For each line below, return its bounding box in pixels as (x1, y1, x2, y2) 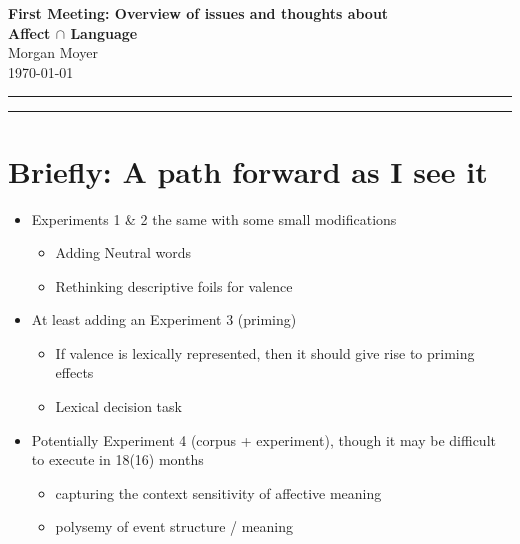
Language (70, 22, 138, 43)
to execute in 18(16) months (31, 449, 204, 470)
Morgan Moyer (8, 42, 98, 63)
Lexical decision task (55, 396, 182, 417)
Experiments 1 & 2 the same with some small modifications (31, 208, 397, 229)
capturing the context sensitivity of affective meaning (55, 482, 382, 503)
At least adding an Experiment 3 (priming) (31, 309, 297, 330)
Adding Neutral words (55, 242, 192, 263)
